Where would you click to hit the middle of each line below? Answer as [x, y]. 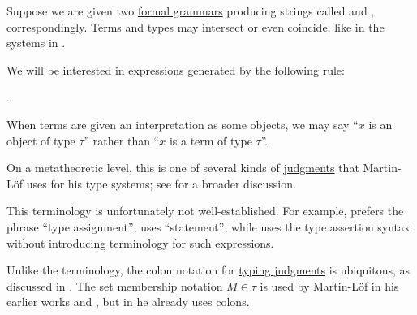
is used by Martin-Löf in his [329, 285]
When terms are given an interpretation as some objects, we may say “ [183, 124]
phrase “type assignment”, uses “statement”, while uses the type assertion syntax [208, 226]
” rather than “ [122, 140]
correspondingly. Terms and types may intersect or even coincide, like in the [196, 26]
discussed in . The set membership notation [115, 285]
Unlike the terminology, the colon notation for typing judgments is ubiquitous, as [208, 270]
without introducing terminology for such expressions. [140, 242]
